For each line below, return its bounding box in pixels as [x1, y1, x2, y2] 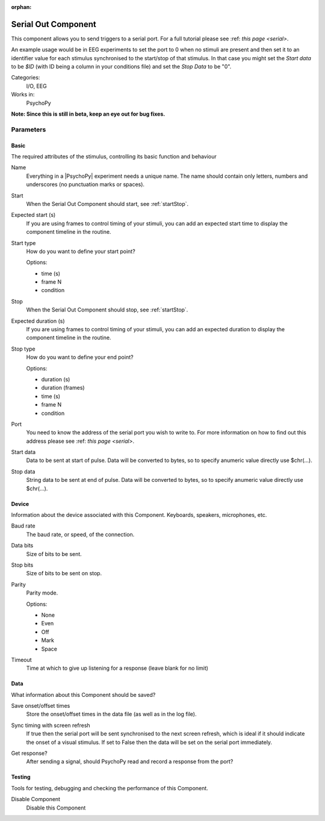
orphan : [11, 4, 32, 10]
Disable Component [11, 796, 60, 803]
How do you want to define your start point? [26, 248, 135, 255]
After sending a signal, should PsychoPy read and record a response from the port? [26, 758, 234, 765]
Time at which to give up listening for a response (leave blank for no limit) [26, 664, 209, 672]
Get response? [11, 750, 48, 757]
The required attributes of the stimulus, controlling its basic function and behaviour [11, 152, 217, 160]
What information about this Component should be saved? [11, 691, 156, 698]
